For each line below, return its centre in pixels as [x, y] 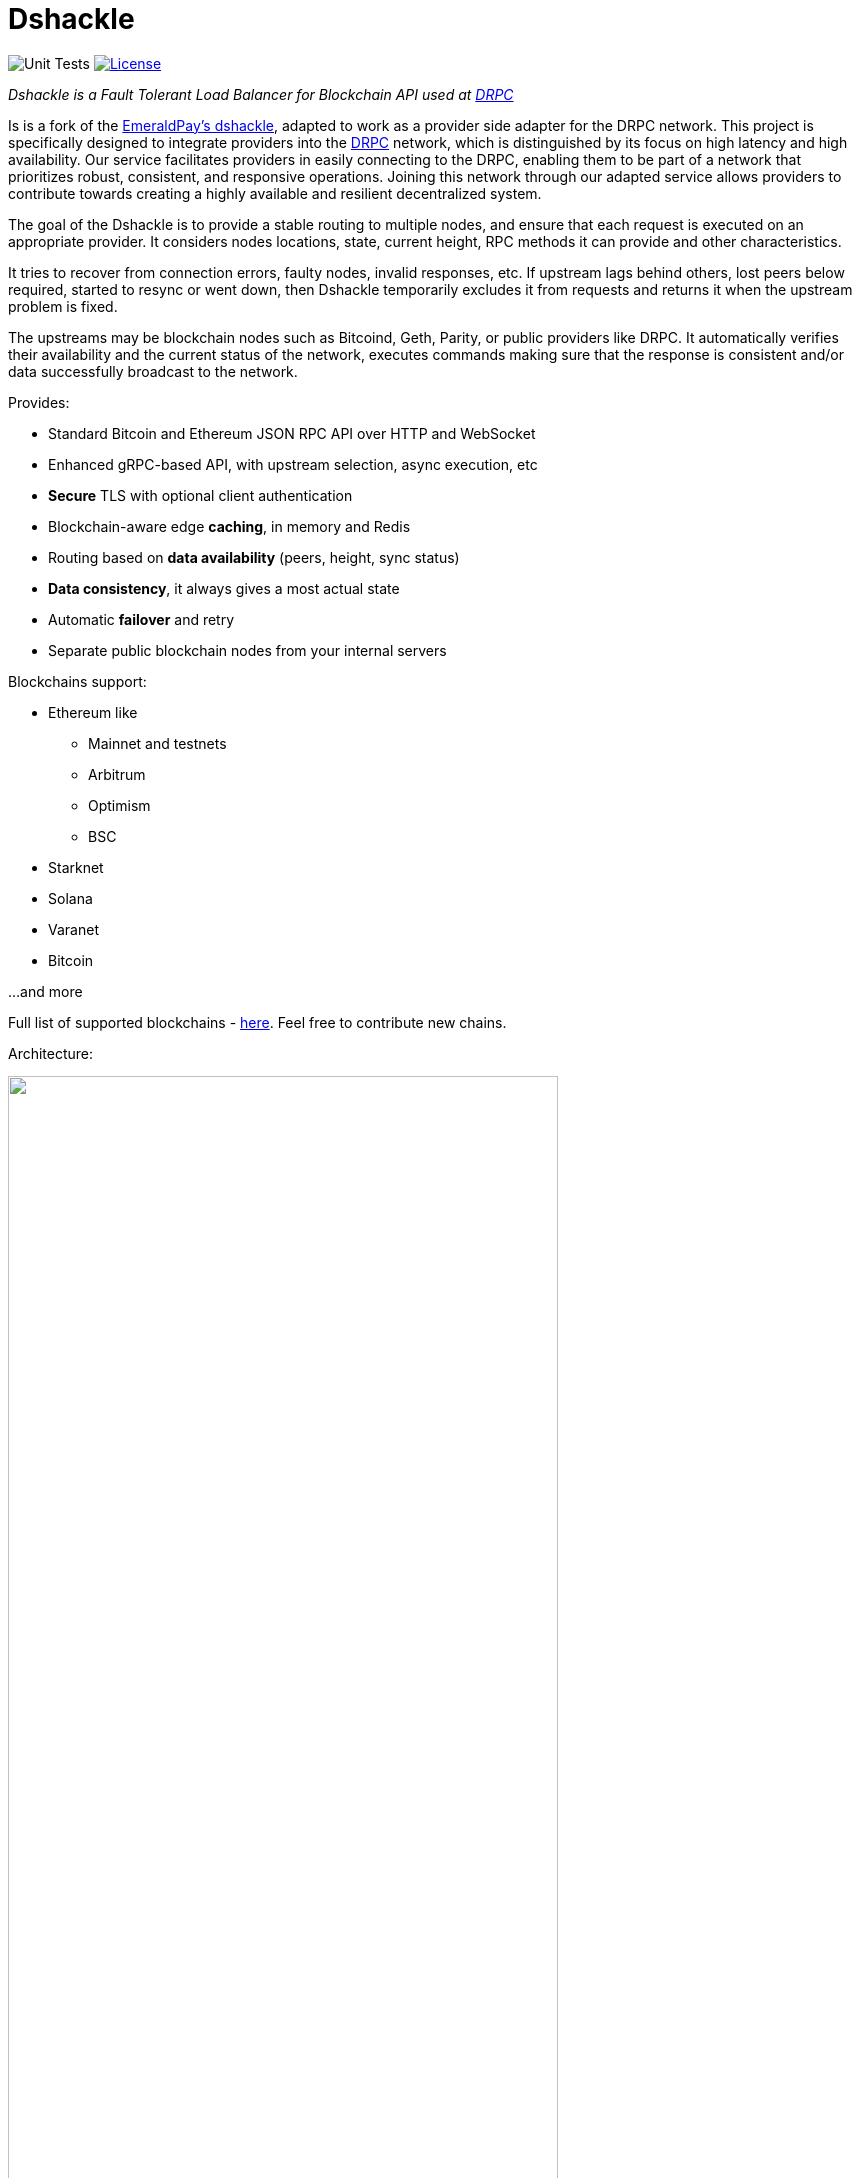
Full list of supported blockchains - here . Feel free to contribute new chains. [257, 1022]
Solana [70, 898]
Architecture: [51, 1053]
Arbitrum [117, 774]
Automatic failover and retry [141, 619]
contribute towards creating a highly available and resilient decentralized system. [275, 193]
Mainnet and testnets [157, 743]
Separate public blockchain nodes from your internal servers [247, 650]
